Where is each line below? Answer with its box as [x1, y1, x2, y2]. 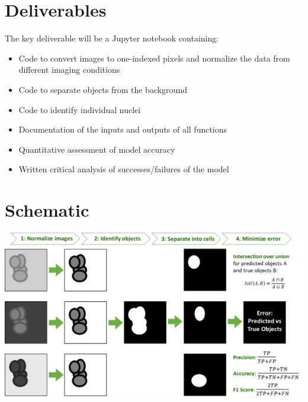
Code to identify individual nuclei [18, 103, 141, 115]
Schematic [5, 198, 89, 222]
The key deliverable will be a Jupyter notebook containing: [5, 32, 219, 44]
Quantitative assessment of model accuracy [18, 143, 175, 155]
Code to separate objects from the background [18, 83, 187, 95]
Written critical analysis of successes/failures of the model [18, 163, 229, 175]
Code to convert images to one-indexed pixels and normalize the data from [18, 52, 290, 64]
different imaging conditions [18, 63, 120, 76]
